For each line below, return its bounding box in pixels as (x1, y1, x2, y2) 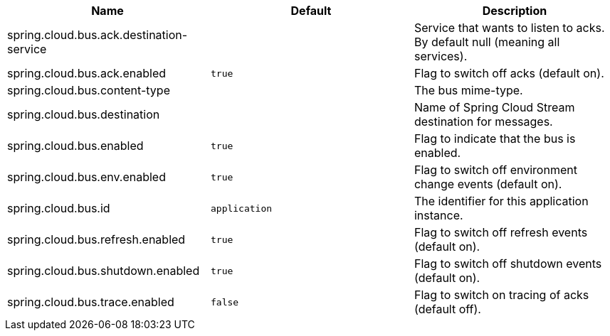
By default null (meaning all (414, 35, 560, 49)
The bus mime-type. (414, 83, 523, 97)
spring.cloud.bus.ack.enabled (7, 66, 167, 80)
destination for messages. (414, 114, 553, 129)
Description (482, 4, 547, 18)
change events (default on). (414, 177, 562, 191)
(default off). (414, 302, 481, 316)
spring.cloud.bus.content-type (7, 83, 170, 97)
